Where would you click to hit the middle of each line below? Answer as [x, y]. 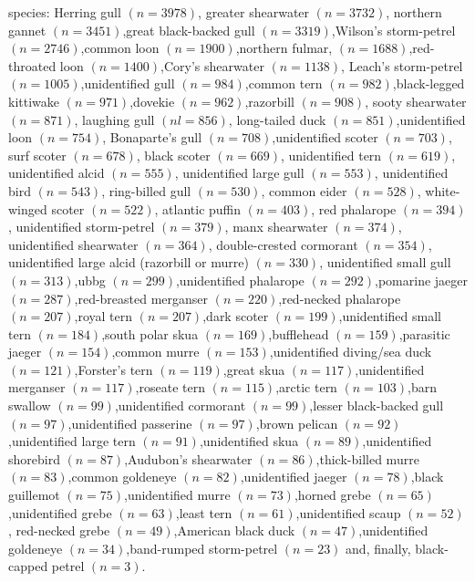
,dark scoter [236, 316]
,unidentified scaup [348, 512]
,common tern [284, 83]
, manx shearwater [276, 227]
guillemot [34, 495]
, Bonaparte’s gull [152, 137]
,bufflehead [299, 333]
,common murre [155, 352]
